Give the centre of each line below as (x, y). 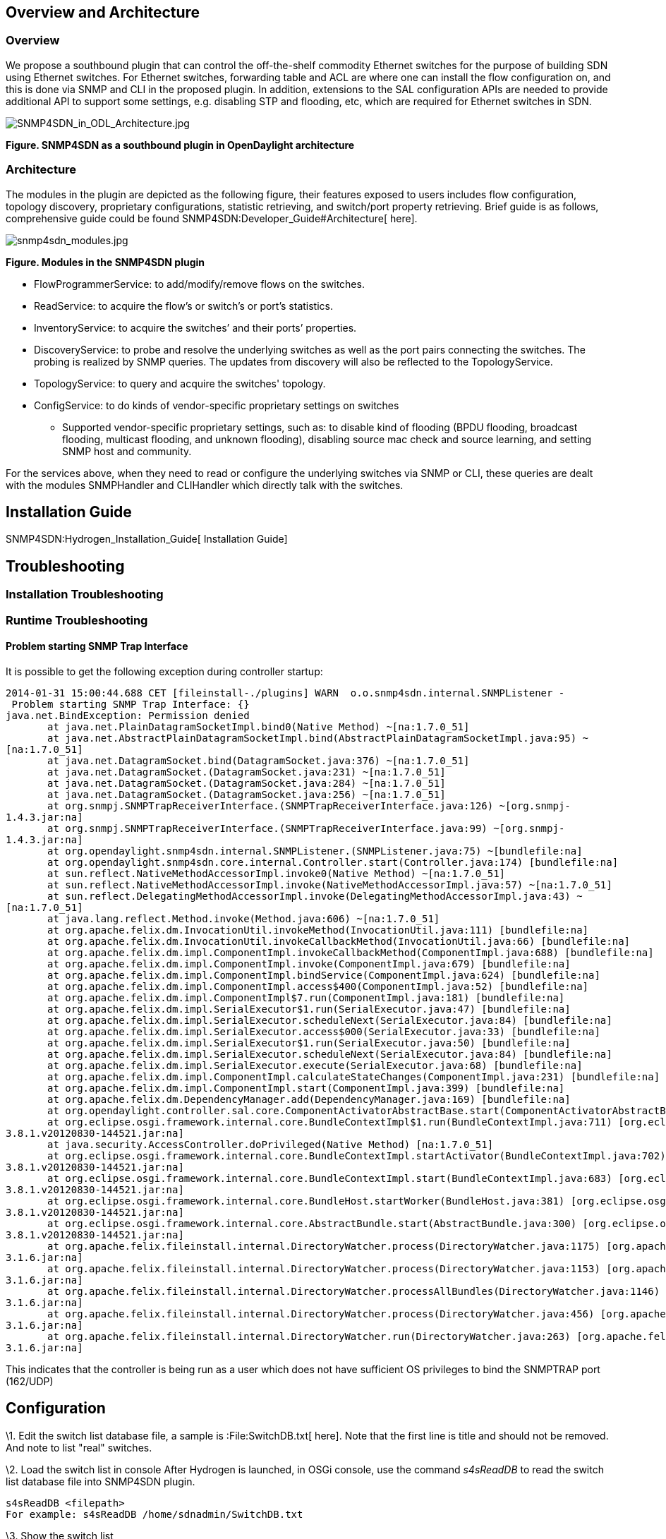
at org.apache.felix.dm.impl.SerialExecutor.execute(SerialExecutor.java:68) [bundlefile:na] (315, 1065)
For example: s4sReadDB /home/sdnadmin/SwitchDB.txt (155, 1514)
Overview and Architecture (103, 12)
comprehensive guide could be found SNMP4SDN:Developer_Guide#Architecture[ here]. (212, 218)
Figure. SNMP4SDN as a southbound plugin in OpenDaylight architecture (180, 145)
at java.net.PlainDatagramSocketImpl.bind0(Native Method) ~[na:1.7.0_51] (259, 726)
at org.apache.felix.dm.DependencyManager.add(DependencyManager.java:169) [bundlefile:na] (309, 1099)
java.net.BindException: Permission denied (128, 715)
